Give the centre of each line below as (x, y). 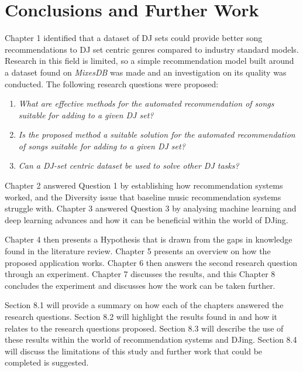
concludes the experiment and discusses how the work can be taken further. (140, 285)
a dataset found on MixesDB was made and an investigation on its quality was (146, 72)
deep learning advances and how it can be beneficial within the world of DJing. (147, 219)
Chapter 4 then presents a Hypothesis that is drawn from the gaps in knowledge (149, 239)
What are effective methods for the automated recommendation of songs (146, 103)
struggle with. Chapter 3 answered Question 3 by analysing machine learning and (151, 208)
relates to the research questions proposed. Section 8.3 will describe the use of (144, 328)
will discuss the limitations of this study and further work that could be (134, 351)
